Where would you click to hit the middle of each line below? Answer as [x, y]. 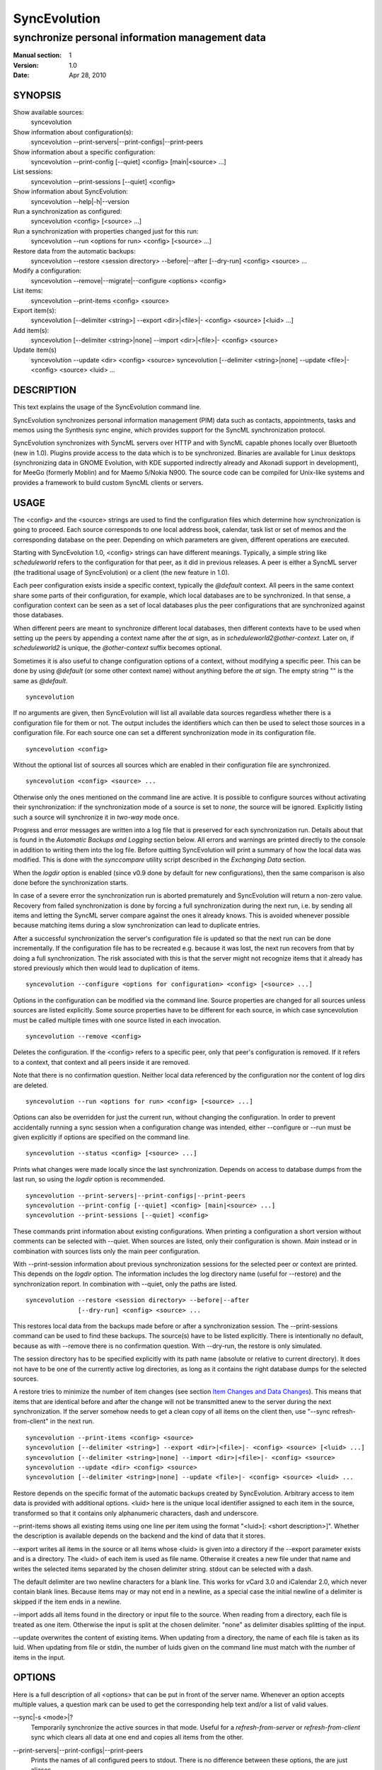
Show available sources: [48, 113]
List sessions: [33, 172]
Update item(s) [35, 350]
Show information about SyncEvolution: [71, 192]
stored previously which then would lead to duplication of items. [106, 968]
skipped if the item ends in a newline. [67, 1601]
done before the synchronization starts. [71, 882]
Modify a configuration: [47, 271]
